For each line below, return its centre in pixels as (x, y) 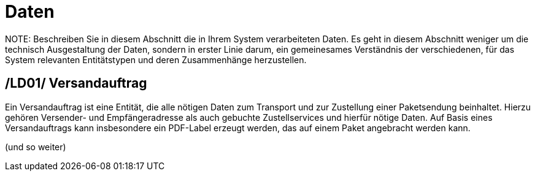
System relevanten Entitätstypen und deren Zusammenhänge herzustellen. (156, 59)
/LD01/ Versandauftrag (76, 83)
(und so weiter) (36, 147)
